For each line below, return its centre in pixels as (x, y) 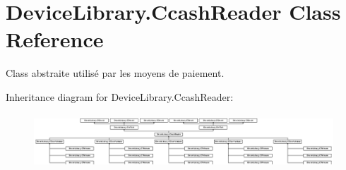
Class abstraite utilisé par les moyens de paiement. (115, 73)
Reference (55, 39)
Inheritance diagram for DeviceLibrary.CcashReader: (120, 96)
